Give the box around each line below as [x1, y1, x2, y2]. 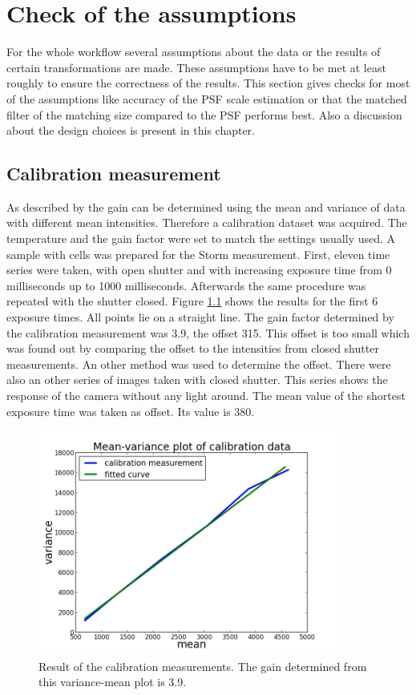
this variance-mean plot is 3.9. [38, 673, 187, 690]
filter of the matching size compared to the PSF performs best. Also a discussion [6, 106, 402, 123]
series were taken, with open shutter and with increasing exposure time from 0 [6, 261, 392, 278]
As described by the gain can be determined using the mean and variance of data [6, 198, 406, 215]
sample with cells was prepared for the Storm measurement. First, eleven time [6, 245, 390, 262]
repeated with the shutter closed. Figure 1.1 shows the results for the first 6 [6, 293, 378, 309]
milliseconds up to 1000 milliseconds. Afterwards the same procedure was [6, 277, 366, 293]
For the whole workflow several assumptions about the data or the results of [6, 43, 381, 60]
